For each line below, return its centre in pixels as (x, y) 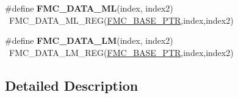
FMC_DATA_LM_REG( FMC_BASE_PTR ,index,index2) (121, 52)
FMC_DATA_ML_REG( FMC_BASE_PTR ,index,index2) (121, 20)
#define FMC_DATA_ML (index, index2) (89, 8)
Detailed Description (72, 85)
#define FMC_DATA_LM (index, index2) (89, 40)
